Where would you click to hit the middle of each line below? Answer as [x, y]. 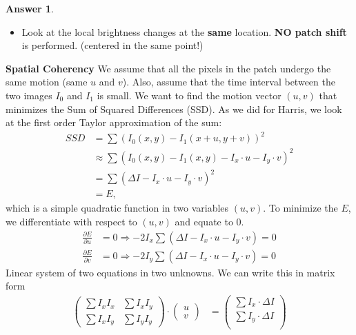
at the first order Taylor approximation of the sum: [114, 122]
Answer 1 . [30, 8]
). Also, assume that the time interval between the [229, 82]
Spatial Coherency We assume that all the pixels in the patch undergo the [168, 68]
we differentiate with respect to [71, 221]
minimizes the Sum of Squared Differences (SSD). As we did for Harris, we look [174, 109]
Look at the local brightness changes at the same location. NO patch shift [184, 31]
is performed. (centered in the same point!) [112, 45]
